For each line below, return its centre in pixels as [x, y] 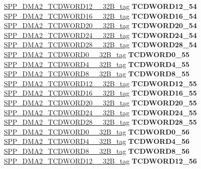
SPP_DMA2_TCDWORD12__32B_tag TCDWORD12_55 [100, 83]
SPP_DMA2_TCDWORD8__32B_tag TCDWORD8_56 [97, 151]
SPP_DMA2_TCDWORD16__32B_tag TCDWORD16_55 [100, 93]
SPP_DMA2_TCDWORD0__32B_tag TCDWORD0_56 [97, 131]
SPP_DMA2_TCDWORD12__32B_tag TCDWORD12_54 [100, 6]
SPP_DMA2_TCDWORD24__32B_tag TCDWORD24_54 [100, 35]
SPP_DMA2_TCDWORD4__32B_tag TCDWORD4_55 [97, 64]
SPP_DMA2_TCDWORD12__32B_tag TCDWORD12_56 [100, 160]
